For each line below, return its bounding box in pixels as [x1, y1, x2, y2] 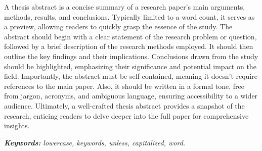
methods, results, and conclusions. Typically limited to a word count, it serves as [4, 11, 255, 22]
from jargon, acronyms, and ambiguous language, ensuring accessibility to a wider [4, 90, 258, 101]
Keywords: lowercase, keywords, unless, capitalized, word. [4, 137, 186, 147]
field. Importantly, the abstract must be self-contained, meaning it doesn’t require [4, 71, 257, 81]
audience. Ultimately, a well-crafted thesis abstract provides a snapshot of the [4, 100, 245, 111]
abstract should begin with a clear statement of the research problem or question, [4, 31, 257, 41]
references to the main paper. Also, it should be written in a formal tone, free [4, 80, 244, 91]
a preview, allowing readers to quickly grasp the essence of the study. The [4, 21, 233, 32]
